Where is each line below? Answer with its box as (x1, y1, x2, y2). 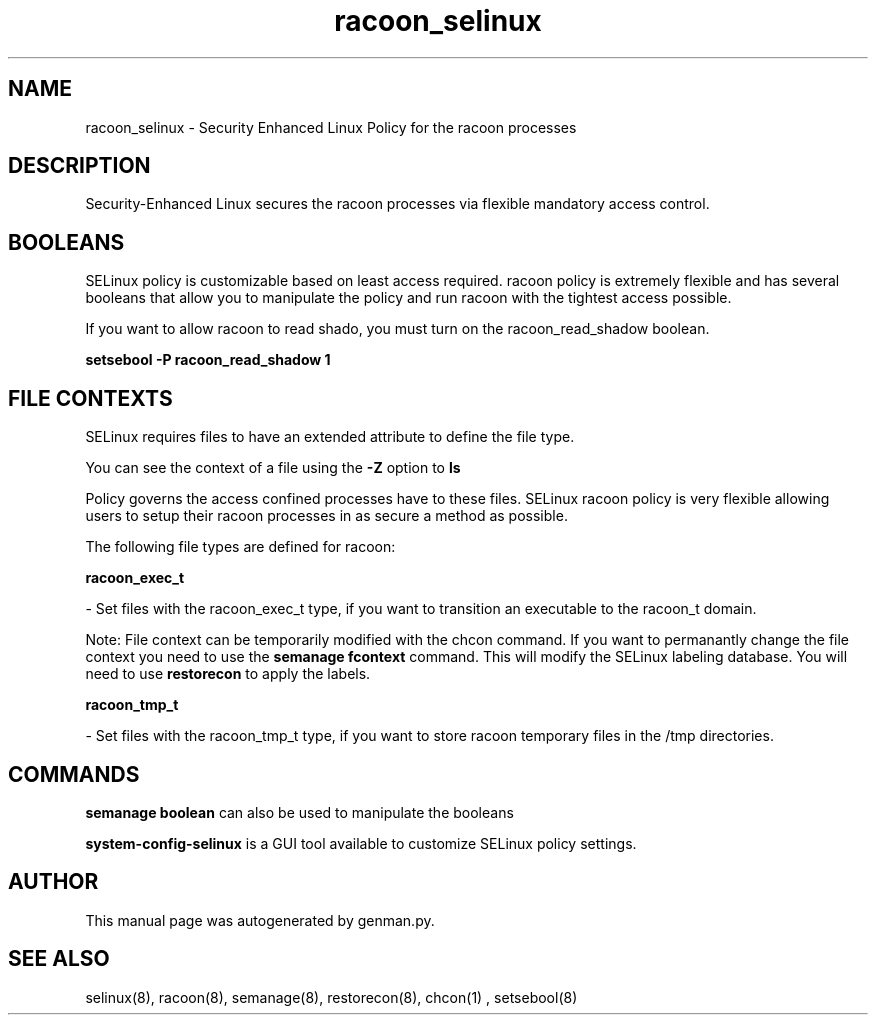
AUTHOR (8, 869, 99, 895)
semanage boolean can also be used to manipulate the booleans (85, 803, 514, 821)
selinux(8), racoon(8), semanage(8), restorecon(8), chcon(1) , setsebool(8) (85, 988, 578, 1006)
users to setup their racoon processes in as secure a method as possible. (85, 507, 568, 525)
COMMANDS (8, 761, 140, 787)
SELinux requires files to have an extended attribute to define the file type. (85, 428, 575, 446)
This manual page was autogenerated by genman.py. (85, 911, 435, 929)
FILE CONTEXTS (8, 385, 173, 411)
